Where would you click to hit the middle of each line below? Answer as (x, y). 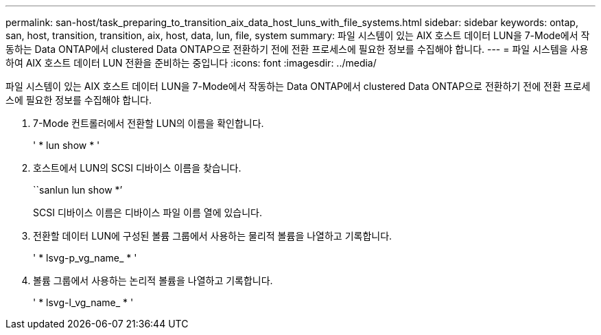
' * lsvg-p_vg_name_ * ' (85, 258)
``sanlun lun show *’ (78, 190)
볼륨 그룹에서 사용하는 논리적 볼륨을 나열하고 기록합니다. (153, 280)
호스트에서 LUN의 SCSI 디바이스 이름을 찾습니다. (137, 168)
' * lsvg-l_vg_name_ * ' (83, 302)
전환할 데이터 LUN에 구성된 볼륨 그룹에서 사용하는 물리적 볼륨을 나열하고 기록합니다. (213, 236)
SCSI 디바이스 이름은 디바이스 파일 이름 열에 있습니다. (148, 212)
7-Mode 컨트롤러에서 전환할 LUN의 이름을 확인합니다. (149, 123)
